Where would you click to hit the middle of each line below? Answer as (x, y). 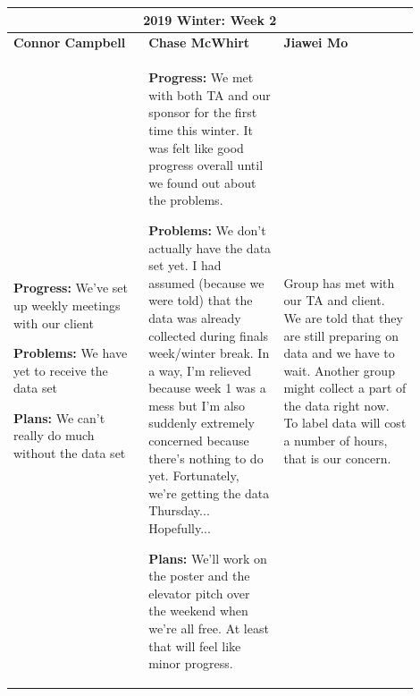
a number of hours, (336, 441)
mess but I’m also (197, 405)
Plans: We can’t (59, 417)
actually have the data (210, 247)
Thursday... (179, 510)
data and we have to (339, 353)
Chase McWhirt (199, 42)
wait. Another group (339, 370)
